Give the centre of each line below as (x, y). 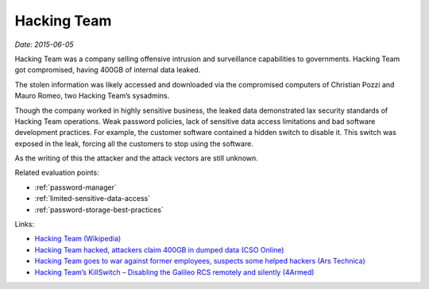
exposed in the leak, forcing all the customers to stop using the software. (134, 144)
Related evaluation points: (57, 173)
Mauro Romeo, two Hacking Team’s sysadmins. (92, 96)
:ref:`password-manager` (75, 187)
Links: (25, 224)
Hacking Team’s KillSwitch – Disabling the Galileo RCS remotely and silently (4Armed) (174, 272)
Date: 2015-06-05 (44, 44)
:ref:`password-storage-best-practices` (99, 210)
